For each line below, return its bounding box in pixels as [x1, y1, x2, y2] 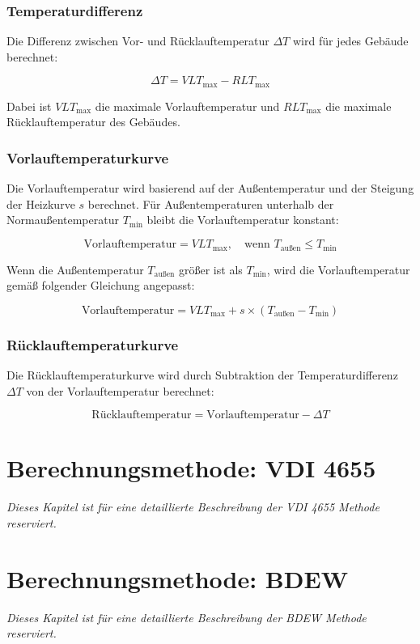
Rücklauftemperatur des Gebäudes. [6, 113, 180, 130]
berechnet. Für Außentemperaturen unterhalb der [87, 195, 334, 212]
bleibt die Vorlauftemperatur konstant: [146, 211, 339, 228]
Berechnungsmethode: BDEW [6, 561, 348, 595]
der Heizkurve [6, 195, 75, 212]
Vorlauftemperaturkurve [6, 147, 169, 167]
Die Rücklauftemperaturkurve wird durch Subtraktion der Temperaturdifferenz [6, 366, 398, 383]
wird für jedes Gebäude [292, 32, 409, 49]
